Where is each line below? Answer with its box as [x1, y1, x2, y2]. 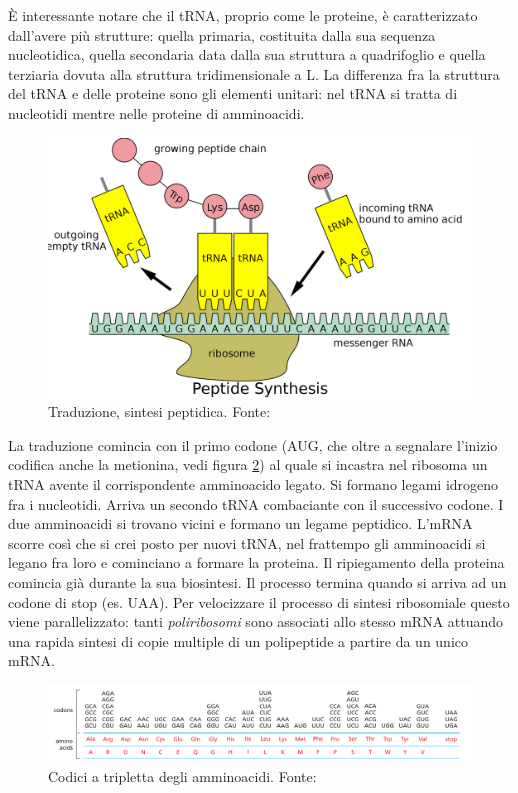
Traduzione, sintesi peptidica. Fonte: [48, 401, 271, 422]
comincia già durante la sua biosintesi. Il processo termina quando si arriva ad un [8, 571, 507, 592]
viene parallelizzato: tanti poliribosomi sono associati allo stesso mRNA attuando [8, 611, 504, 632]
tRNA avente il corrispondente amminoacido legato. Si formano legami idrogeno [8, 473, 499, 494]
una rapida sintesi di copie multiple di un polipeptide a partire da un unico [8, 630, 469, 651]
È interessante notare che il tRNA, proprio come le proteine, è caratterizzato [8, 5, 478, 25]
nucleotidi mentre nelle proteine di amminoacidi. [8, 102, 305, 123]
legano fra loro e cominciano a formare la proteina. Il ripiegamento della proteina [8, 552, 505, 573]
